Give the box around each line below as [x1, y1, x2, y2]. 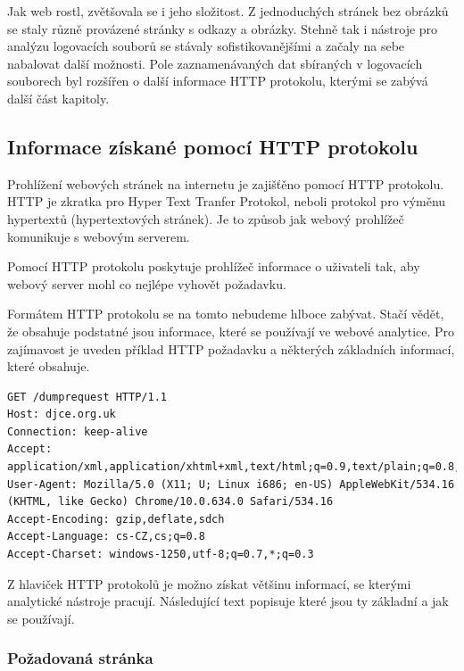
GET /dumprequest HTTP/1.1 [7, 390, 167, 403]
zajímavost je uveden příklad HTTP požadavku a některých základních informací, [7, 339, 455, 358]
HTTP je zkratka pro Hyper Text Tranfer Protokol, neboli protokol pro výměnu [7, 192, 446, 211]
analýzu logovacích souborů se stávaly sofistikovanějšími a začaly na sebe [7, 37, 405, 55]
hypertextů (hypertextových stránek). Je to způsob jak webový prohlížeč [7, 209, 404, 228]
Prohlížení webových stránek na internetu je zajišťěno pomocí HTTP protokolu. [7, 174, 444, 193]
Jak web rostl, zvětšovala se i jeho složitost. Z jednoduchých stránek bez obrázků [7, 2, 449, 20]
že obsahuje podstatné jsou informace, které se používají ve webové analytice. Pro [7, 321, 455, 340]
